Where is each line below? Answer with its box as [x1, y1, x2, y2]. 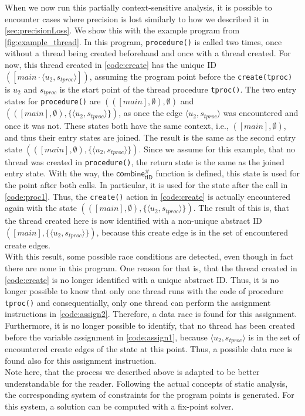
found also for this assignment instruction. [5, 354, 157, 366]
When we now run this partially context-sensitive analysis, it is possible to [5, 1, 272, 13]
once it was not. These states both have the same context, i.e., [5, 120, 229, 132]
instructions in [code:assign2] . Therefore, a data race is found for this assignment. [5, 308, 297, 320]
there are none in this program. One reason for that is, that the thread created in [5, 261, 297, 274]
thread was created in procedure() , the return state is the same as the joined [5, 155, 284, 168]
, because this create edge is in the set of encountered [96, 226, 289, 238]
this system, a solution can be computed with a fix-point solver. [5, 400, 234, 412]
